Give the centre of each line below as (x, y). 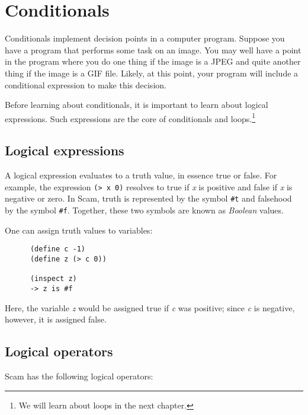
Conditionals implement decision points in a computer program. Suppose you (145, 38)
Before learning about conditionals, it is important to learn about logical (137, 105)
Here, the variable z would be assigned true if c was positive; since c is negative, (150, 307)
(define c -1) (58, 249)
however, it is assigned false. (56, 319)
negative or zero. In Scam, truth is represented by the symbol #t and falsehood (148, 198)
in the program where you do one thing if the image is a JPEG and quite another (153, 61)
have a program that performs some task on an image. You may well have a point (153, 50)
